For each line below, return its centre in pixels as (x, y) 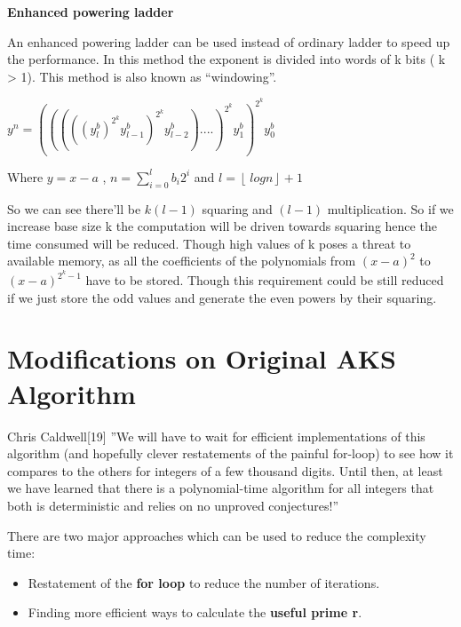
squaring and (237, 208)
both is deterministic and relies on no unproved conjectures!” (173, 505)
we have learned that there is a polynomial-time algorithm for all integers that (221, 488)
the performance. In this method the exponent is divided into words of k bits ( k (227, 59)
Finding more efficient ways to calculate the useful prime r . (195, 612)
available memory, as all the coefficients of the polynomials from (182, 261)
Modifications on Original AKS (202, 358)
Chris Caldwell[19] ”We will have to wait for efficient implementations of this (216, 436)
